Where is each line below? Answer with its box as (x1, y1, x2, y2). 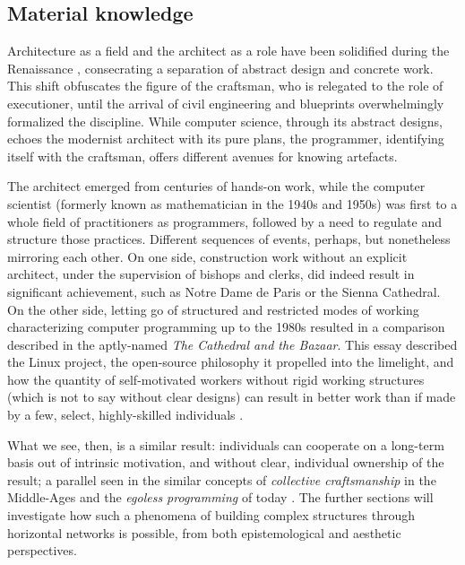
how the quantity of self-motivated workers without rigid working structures (7, 369, 425, 388)
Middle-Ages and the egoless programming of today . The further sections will (7, 488, 434, 507)
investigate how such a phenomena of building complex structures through (7, 506, 416, 525)
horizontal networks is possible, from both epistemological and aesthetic (7, 523, 401, 542)
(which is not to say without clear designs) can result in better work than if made (7, 387, 456, 406)
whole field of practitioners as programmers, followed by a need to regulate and (7, 212, 443, 230)
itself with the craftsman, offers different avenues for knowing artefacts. (7, 146, 398, 165)
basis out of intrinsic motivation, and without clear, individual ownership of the (7, 453, 444, 472)
